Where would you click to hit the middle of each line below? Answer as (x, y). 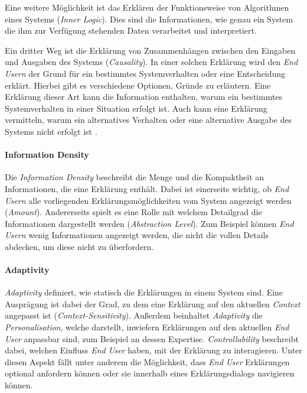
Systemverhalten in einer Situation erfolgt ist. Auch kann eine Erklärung (136, 108)
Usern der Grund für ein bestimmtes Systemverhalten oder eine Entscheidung (145, 73)
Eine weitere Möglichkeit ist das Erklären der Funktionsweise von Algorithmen (147, 7)
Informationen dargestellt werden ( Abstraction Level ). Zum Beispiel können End (149, 223)
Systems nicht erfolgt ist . (51, 131)
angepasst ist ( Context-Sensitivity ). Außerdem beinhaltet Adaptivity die (134, 315)
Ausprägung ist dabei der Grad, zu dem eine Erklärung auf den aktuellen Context (153, 303)
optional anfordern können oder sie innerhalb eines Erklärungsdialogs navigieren (150, 373)
